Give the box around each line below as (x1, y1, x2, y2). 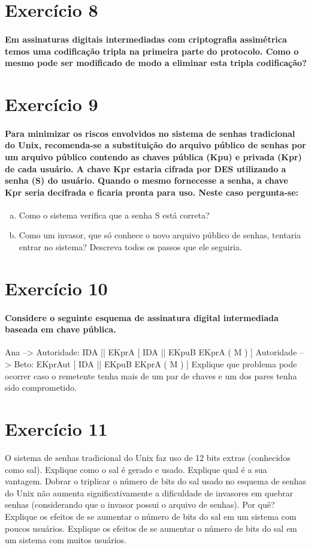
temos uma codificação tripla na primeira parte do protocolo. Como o (5, 44, 299, 57)
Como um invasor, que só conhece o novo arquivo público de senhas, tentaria (19, 229, 301, 241)
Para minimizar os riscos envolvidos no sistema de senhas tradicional (5, 127, 295, 139)
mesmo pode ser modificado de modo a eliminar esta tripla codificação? (5, 56, 307, 69)
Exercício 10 (5, 276, 108, 300)
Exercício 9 (5, 91, 98, 116)
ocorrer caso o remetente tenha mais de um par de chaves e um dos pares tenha (5, 369, 297, 382)
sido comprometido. (5, 381, 77, 394)
